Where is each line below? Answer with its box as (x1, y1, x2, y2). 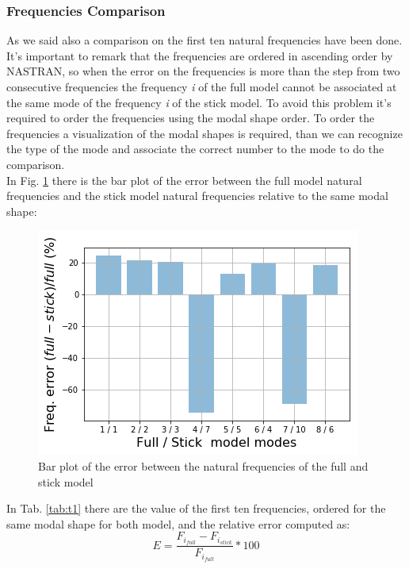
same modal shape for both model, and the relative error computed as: (6, 515, 350, 532)
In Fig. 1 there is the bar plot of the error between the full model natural (6, 171, 362, 188)
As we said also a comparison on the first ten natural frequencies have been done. (6, 32, 403, 48)
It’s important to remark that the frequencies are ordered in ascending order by (6, 47, 393, 63)
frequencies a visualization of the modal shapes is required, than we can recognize (6, 125, 403, 141)
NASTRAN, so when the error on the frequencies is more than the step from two (6, 63, 400, 79)
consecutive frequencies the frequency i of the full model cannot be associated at (6, 79, 397, 94)
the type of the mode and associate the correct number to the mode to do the (6, 140, 384, 157)
